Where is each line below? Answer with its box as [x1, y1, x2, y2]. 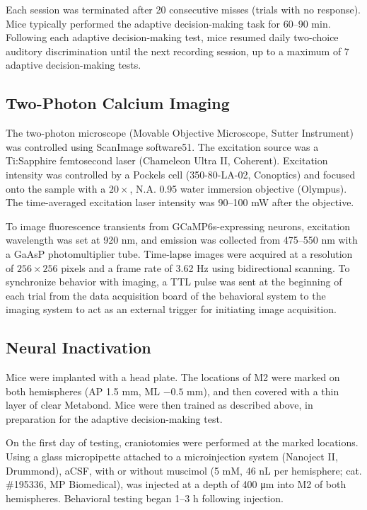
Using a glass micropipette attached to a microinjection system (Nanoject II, [6, 449, 338, 464]
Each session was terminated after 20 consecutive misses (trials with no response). [6, 2, 361, 16]
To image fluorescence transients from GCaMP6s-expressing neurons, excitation [6, 218, 351, 233]
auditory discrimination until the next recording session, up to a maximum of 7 [6, 43, 349, 58]
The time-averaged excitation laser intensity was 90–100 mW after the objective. [6, 195, 354, 210]
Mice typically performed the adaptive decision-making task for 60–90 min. [6, 16, 331, 30]
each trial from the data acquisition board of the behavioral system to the [6, 288, 326, 302]
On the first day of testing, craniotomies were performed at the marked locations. [6, 435, 359, 450]
